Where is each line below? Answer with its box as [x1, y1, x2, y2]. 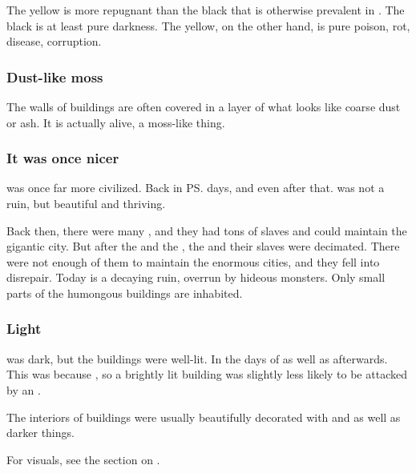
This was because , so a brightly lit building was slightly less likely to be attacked [6, 366, 407, 383]
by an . [6, 381, 41, 398]
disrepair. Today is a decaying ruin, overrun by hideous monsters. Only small [6, 269, 386, 286]
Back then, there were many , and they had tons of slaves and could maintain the [6, 222, 407, 239]
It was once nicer [6, 148, 119, 168]
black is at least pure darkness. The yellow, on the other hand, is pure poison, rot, [6, 17, 410, 34]
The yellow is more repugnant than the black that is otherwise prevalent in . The [6, 2, 405, 18]
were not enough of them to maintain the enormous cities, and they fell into [6, 253, 380, 270]
